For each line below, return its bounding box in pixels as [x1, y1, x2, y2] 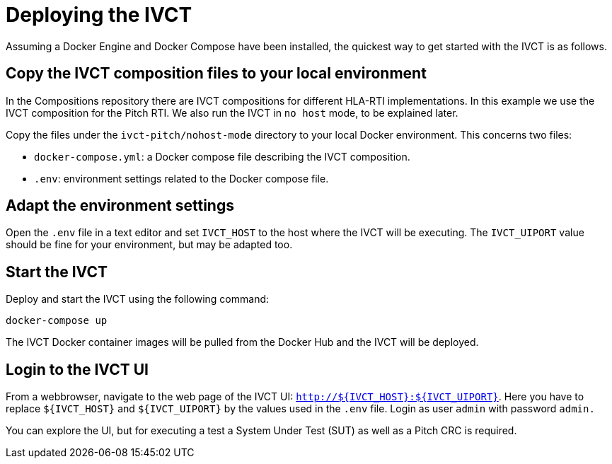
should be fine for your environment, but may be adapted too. [6, 238, 293, 251]
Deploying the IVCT [6, 3, 192, 27]
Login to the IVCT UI [6, 360, 149, 378]
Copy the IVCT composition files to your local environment [6, 64, 427, 83]
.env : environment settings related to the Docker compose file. [34, 172, 329, 185]
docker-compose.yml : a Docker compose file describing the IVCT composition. [34, 150, 410, 163]
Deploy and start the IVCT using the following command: [6, 293, 270, 306]
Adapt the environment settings [6, 197, 234, 215]
